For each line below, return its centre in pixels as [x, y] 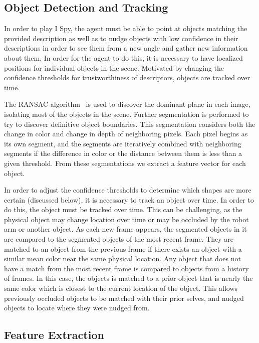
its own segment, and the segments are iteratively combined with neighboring [123, 143]
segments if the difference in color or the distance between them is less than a [123, 153]
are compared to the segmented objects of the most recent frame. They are [119, 239]
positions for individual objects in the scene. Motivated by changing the [114, 67]
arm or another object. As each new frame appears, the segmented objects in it [125, 229]
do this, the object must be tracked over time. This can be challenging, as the [123, 209]
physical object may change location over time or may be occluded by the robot [126, 219]
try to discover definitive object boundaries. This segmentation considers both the [130, 124]
